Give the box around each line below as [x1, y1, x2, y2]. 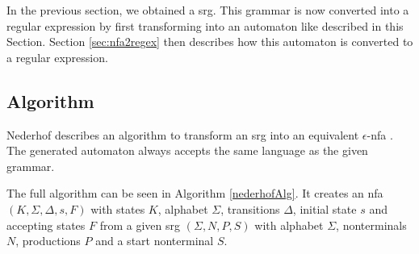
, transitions [220, 200, 280, 217]
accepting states [6, 216, 86, 233]
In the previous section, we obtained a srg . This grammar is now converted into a [6, 2, 409, 18]
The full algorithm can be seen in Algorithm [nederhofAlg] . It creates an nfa [6, 185, 383, 202]
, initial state [292, 200, 357, 217]
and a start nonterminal [95, 232, 214, 249]
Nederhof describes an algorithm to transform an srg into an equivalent [6, 126, 359, 143]
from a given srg [99, 216, 181, 233]
